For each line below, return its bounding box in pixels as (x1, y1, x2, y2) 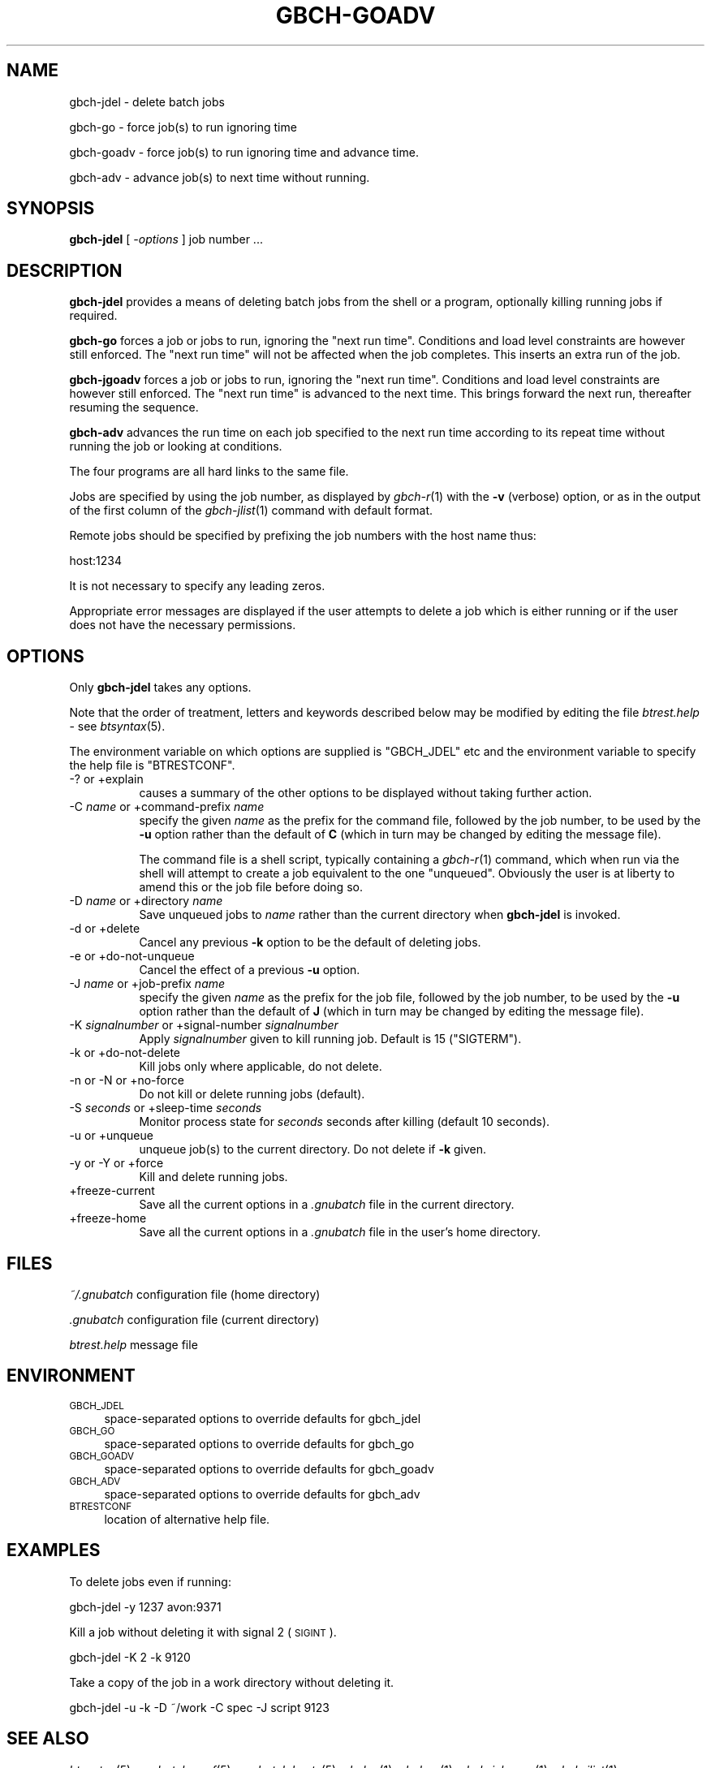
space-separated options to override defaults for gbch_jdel (104, 1411, 421, 1425)
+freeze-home (69, 1211, 147, 1226)
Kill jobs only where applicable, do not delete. (139, 1059, 382, 1074)
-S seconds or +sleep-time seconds (69, 1101, 262, 1115)
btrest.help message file (69, 1337, 198, 1352)
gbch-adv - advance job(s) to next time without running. (69, 170, 370, 184)
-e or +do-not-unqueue (69, 949, 195, 964)
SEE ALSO (6, 1728, 89, 1749)
